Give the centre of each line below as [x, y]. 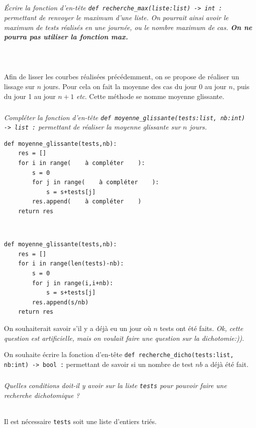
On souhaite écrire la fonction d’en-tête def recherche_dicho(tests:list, [119, 354]
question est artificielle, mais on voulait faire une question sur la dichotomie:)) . [124, 338]
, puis [241, 86]
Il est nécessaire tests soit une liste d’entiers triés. [80, 421]
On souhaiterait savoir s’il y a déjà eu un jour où [78, 328]
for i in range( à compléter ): [81, 163]
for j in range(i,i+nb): [73, 283]
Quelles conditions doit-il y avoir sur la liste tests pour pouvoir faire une [115, 385]
